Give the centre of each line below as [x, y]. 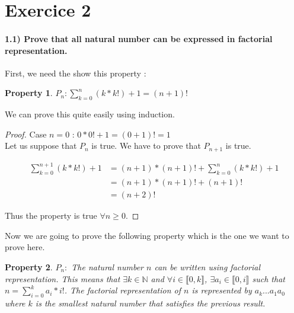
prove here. [25, 247]
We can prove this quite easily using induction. [90, 114]
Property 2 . [29, 266]
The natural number [107, 266]
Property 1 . [29, 93]
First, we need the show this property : [76, 73]
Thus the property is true [51, 215]
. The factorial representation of [123, 290]
